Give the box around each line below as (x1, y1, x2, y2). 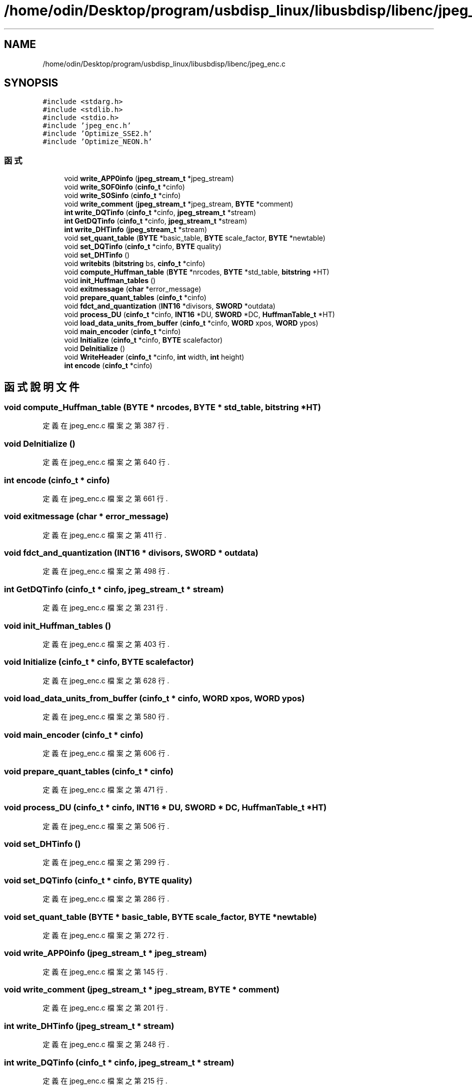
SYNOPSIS (4, 77, 58, 90)
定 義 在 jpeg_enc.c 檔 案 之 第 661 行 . (42, 494, 168, 503)
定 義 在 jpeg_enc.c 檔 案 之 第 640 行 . (42, 458, 169, 467)
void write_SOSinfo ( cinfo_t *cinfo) (64, 191, 181, 200)
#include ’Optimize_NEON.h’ (42, 138, 152, 146)
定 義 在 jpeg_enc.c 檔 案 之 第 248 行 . (42, 1040, 169, 1049)
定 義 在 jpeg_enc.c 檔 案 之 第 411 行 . (42, 530, 166, 539)
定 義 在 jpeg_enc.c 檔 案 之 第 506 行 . (42, 821, 169, 830)
